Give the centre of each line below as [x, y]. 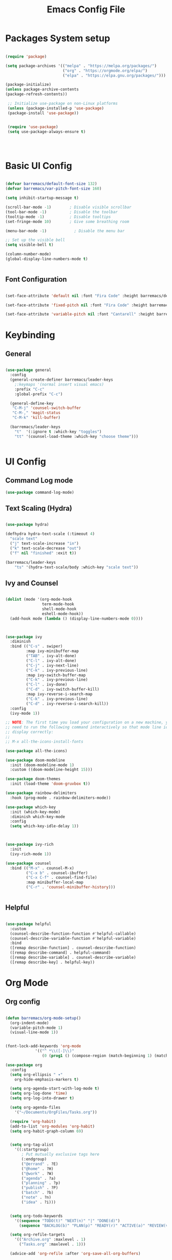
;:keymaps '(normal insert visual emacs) [59, 384]
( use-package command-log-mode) [40, 492]
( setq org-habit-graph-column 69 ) [47, 1131]
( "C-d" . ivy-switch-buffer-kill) [63, 690]
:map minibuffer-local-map [55, 882]
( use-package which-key [31, 807]
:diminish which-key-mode [38, 817]
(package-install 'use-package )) [43, 113]
